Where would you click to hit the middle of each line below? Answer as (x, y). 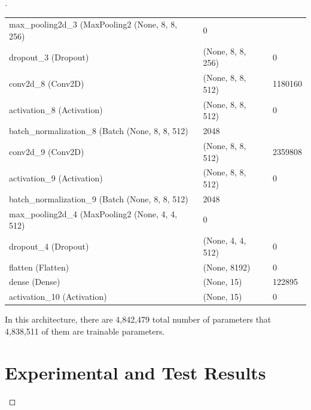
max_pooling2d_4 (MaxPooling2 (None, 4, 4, (93, 213)
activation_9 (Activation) (56, 178)
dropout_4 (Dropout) (49, 246)
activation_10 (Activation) (58, 297)
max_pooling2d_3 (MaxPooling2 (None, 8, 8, (93, 24)
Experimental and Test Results (135, 372)
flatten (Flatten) (39, 267)
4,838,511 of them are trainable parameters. (85, 331)
